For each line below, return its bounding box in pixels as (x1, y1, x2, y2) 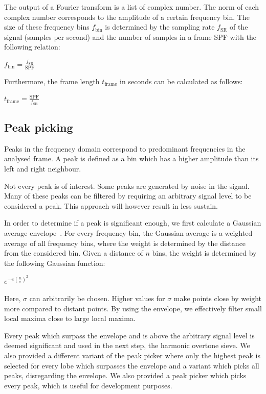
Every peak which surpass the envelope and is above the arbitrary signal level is (4, 330, 255, 340)
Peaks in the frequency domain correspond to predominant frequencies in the (4, 143, 246, 154)
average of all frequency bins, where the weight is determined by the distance (4, 237, 246, 248)
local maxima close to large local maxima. (4, 313, 136, 324)
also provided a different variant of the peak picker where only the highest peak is (4, 350, 260, 360)
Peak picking (4, 119, 73, 135)
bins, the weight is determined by (152, 248, 257, 258)
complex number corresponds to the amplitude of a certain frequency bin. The (4, 11, 250, 22)
